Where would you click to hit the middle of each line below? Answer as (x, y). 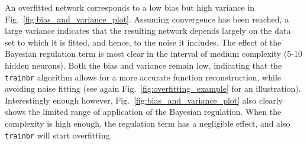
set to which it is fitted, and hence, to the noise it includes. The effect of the (143, 42)
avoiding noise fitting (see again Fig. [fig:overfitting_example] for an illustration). (153, 88)
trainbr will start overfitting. (59, 135)
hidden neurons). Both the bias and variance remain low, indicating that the (143, 65)
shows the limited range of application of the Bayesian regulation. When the (143, 112)
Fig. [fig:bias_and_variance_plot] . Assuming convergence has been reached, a (147, 19)
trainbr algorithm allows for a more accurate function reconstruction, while (143, 77)
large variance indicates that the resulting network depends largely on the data (148, 30)
